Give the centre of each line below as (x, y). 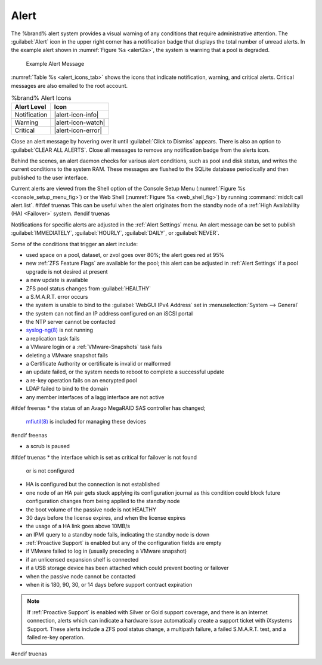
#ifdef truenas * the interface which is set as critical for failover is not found (104, 457)
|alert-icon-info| (76, 115)
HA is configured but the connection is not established (93, 485)
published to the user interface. (50, 177)
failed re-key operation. (56, 637)
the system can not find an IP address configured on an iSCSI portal (109, 313)
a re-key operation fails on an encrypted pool (81, 380)
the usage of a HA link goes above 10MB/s (78, 526)
